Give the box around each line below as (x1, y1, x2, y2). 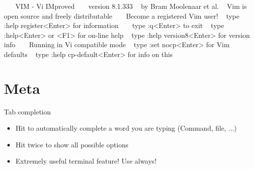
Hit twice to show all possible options (15, 139, 128, 149)
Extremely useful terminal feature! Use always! (15, 156, 157, 166)
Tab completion (4, 106, 51, 116)
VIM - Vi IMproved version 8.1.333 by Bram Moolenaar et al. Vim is (15, 1, 247, 11)
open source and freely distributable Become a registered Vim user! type (4, 10, 240, 21)
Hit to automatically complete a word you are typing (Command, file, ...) (15, 123, 237, 133)
